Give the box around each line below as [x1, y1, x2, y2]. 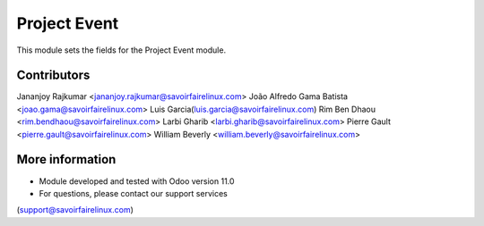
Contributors [16, 68, 91, 83]
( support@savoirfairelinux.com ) [16, 205, 134, 215]
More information [16, 152, 117, 167]
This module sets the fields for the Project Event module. [16, 45, 227, 55]
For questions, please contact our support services [39, 188, 228, 198]
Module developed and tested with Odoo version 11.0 [39, 175, 235, 187]
